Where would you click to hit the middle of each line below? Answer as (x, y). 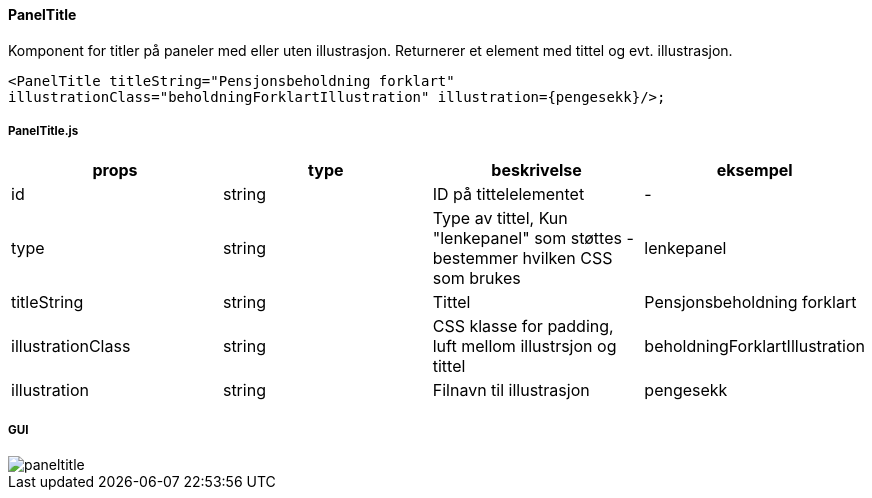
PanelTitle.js (43, 131)
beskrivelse (536, 170)
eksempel (754, 170)
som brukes (476, 278)
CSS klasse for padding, (523, 326)
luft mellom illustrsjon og (524, 346)
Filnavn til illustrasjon (511, 390)
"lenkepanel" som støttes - (533, 238)
